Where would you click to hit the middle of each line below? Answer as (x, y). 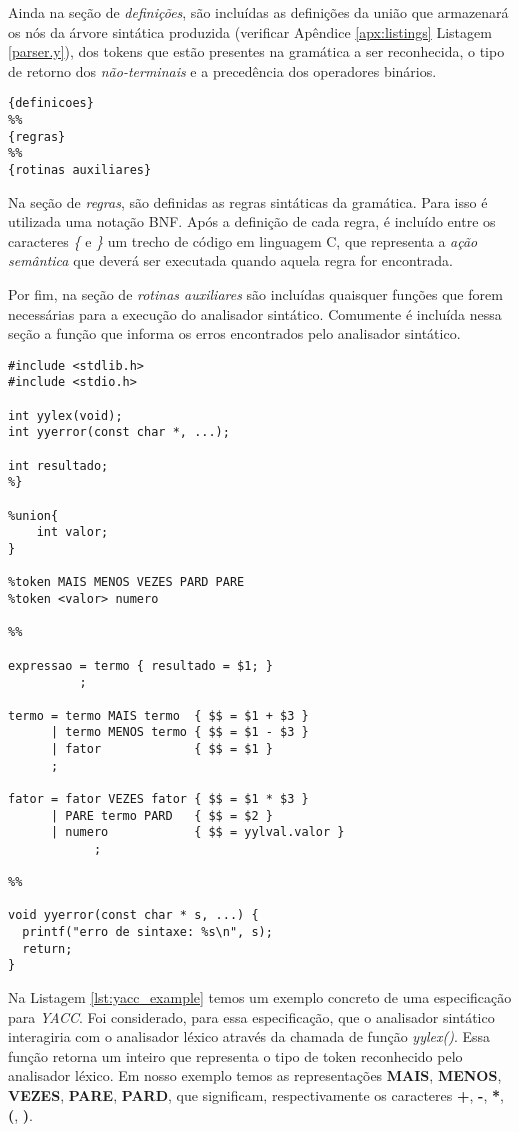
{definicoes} (51, 103)
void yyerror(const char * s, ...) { (133, 915)
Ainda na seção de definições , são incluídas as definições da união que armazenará (258, 12)
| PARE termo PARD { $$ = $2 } (161, 815)
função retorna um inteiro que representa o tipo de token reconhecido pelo (235, 1055)
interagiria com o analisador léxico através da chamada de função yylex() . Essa (249, 1036)
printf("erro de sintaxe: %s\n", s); (147, 932)
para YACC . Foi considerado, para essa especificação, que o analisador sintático (251, 1016)
